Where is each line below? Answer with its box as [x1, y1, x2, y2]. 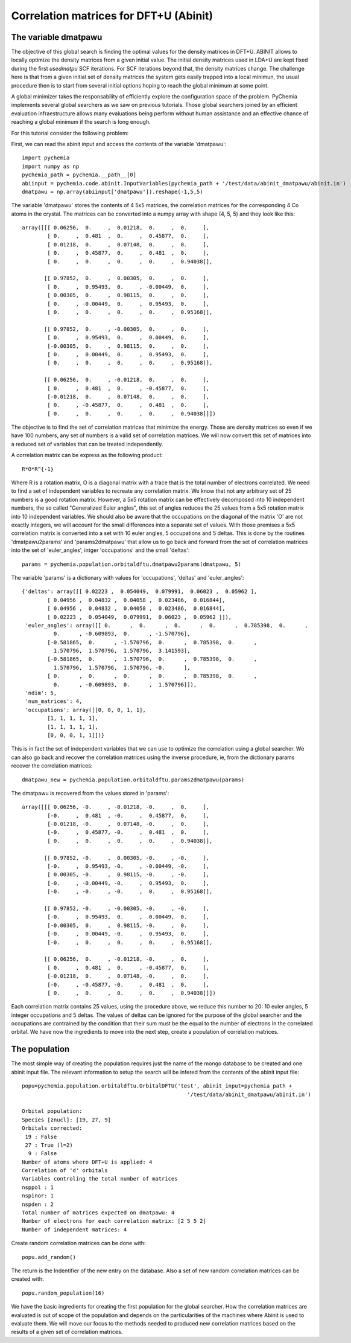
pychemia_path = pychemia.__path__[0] [22, 171, 137, 178]
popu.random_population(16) [22, 1289, 105, 1297]
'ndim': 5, [25, 690, 57, 697]
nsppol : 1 [22, 1184, 54, 1191]
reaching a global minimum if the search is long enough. [11, 118, 151, 126]
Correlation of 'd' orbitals [22, 1167, 108, 1174]
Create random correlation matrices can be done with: [11, 1240, 146, 1247]
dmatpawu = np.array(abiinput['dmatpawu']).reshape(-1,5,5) [22, 188, 203, 195]
